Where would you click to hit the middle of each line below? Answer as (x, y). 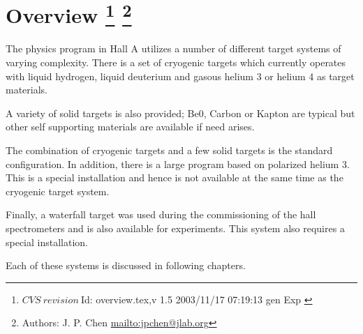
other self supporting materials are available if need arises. (130, 127)
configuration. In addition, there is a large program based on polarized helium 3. (178, 164)
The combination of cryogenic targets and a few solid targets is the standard (169, 150)
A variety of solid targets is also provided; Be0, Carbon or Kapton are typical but (180, 113)
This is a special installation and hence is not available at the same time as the (175, 177)
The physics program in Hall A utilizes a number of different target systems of (173, 48)
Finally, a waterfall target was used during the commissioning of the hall (161, 214)
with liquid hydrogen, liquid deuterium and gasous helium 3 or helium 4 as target (180, 76)
